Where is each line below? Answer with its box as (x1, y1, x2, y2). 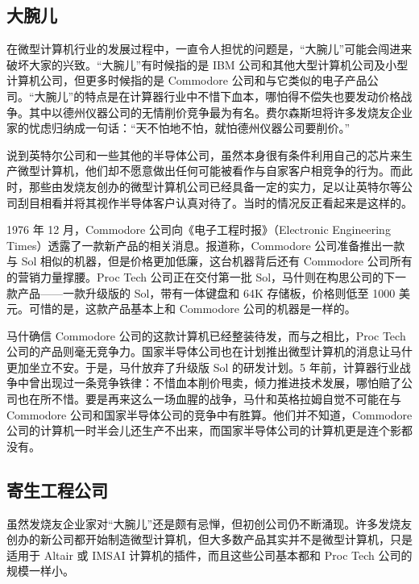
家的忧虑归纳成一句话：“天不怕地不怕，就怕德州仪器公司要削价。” (6, 119, 351, 136)
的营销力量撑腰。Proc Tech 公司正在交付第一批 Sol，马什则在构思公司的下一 (6, 268, 407, 285)
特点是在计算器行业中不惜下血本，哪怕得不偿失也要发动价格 (85, 87, 401, 104)
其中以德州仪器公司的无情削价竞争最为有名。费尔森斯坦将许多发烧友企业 (28, 103, 413, 120)
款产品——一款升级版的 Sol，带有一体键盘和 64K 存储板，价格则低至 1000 (6, 284, 396, 301)
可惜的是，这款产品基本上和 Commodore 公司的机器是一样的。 (28, 300, 356, 317)
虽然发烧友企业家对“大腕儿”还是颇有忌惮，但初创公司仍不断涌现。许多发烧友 (6, 515, 413, 532)
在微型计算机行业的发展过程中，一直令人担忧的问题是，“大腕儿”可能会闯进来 (6, 40, 413, 57)
